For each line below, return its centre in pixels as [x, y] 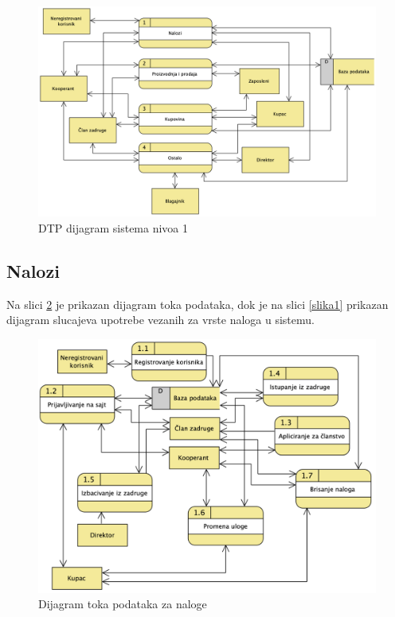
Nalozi [33, 270]
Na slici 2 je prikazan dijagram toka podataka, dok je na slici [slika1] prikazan [197, 304]
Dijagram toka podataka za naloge [123, 604]
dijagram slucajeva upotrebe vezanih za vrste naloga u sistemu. [160, 320]
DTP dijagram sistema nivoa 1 [113, 227]
